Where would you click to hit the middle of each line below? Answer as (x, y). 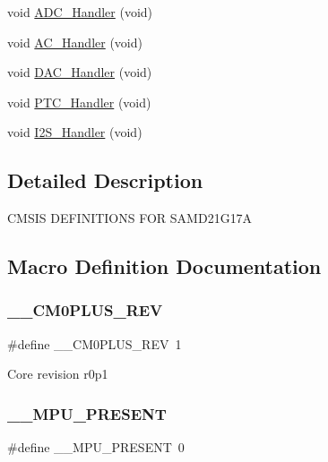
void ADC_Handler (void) (80, 12)
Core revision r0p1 (58, 374)
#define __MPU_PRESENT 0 (96, 447)
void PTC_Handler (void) (79, 102)
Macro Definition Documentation (164, 266)
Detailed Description (105, 180)
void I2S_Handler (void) (75, 132)
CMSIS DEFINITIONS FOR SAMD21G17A (130, 218)
